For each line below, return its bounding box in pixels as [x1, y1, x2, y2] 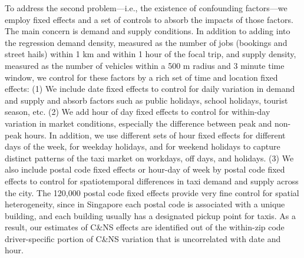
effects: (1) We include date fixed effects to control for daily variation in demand [5, 82, 295, 95]
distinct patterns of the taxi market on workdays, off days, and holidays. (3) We [5, 151, 294, 164]
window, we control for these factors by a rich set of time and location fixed [5, 71, 278, 83]
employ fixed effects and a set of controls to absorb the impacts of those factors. [5, 13, 293, 25]
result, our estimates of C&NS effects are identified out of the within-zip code [5, 221, 285, 233]
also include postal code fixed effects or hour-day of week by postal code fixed [5, 163, 285, 176]
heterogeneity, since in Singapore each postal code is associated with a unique [5, 198, 285, 210]
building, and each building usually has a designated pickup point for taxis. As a [5, 209, 296, 221]
